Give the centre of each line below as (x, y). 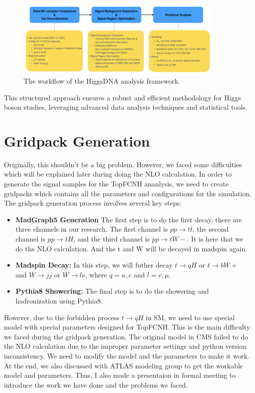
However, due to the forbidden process (62, 317)
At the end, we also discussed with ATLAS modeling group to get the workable (124, 365)
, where (96, 274)
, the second (211, 229)
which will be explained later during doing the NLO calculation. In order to (118, 174)
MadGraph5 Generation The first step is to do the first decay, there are (129, 219)
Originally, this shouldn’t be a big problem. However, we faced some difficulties (123, 164)
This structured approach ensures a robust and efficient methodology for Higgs (123, 97)
